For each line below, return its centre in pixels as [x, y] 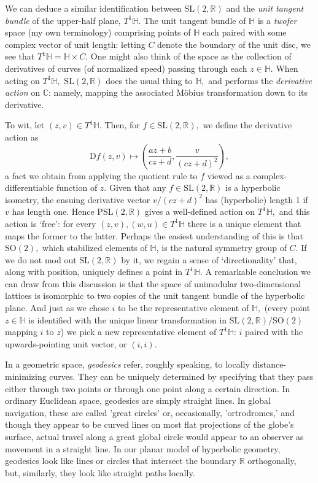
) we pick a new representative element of [138, 332]
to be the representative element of [183, 308]
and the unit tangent [265, 8]
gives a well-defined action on [200, 211]
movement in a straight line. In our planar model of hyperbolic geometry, [143, 448]
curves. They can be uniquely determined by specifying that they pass [181, 377]
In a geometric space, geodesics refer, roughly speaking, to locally [127, 364]
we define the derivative [247, 125]
